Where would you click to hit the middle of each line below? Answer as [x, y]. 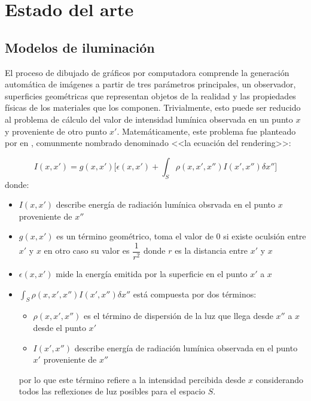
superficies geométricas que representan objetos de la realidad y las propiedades [150, 95]
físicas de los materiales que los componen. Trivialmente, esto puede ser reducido [153, 107]
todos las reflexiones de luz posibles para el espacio [112, 391]
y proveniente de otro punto [56, 131]
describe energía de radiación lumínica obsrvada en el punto [165, 204]
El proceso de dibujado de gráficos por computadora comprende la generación [147, 72]
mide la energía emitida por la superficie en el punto [152, 273]
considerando [280, 379]
